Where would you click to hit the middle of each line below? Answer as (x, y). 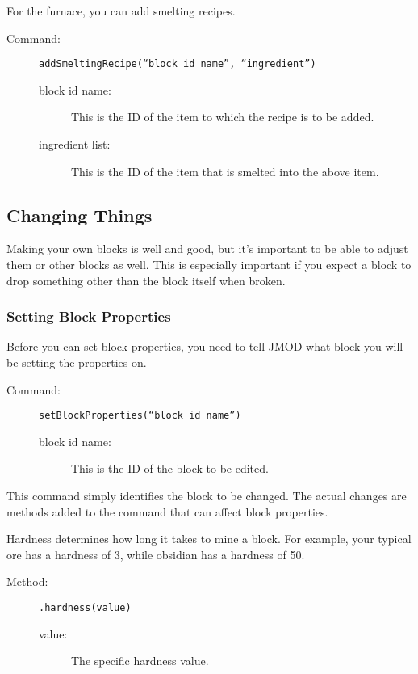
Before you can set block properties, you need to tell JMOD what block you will (205, 346)
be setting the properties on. (77, 362)
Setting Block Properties (89, 316)
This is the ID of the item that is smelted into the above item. (225, 171)
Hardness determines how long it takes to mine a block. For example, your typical (209, 539)
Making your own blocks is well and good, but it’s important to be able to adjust (207, 249)
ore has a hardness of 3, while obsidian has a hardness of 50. (156, 554)
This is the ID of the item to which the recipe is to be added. (223, 117)
